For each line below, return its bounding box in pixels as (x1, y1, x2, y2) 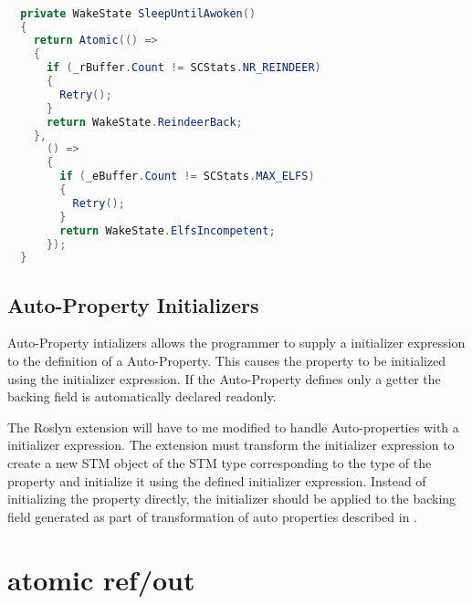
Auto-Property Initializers (7, 290, 259, 318)
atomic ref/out (7, 560, 195, 598)
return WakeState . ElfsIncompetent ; (59, 224, 276, 237)
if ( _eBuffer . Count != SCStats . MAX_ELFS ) (59, 170, 315, 183)
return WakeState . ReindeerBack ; (46, 115, 243, 129)
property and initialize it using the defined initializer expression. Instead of (7, 471, 426, 490)
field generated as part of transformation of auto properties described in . (7, 506, 418, 526)
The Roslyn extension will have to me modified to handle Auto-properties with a (7, 417, 459, 436)
